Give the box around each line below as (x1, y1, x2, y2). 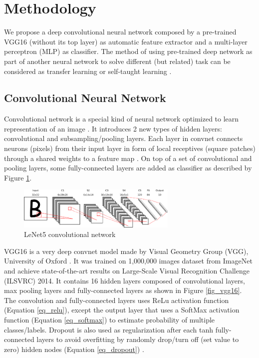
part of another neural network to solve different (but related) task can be (4, 55, 231, 66)
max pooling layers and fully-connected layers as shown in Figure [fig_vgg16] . (4, 285, 242, 295)
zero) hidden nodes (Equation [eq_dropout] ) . (4, 343, 144, 354)
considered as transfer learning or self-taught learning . (4, 65, 172, 76)
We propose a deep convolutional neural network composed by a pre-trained (4, 26, 237, 37)
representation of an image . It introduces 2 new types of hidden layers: (4, 123, 222, 133)
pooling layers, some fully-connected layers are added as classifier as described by (4, 162, 252, 173)
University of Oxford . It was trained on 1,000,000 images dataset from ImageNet (4, 255, 253, 266)
